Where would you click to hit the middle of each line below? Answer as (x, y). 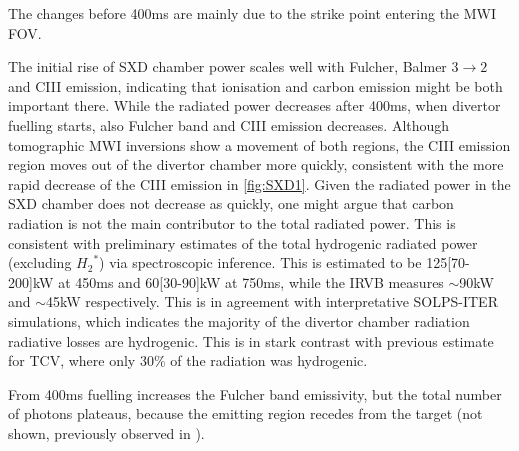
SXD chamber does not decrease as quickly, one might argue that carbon (231, 203)
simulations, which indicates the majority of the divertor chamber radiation (239, 320)
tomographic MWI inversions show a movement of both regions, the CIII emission (259, 144)
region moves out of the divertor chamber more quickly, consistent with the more (256, 164)
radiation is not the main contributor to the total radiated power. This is (232, 222)
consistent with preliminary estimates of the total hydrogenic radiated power (243, 242)
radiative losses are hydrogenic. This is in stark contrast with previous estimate (251, 340)
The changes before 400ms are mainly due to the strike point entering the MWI (252, 13)
